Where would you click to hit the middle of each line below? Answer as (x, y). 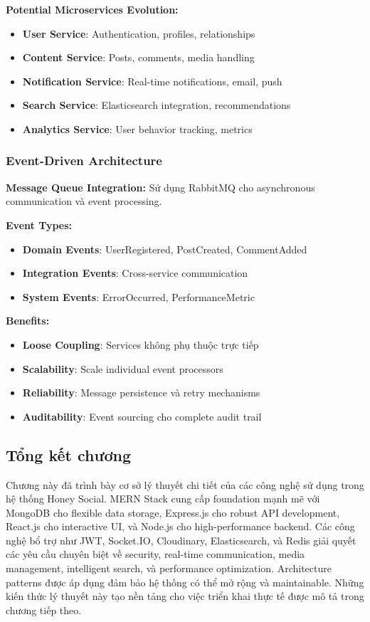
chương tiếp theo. (44, 610)
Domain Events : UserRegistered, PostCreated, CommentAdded (165, 249)
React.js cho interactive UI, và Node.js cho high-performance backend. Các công (180, 526)
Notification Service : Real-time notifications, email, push (152, 81)
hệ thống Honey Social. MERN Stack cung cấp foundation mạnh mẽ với (163, 499)
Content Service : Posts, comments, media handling (138, 57)
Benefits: (28, 321)
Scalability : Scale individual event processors (123, 368)
